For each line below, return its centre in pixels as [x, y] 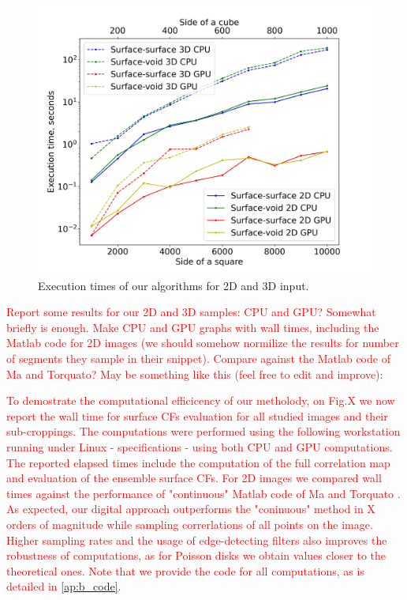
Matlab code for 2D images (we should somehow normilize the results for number [203, 343]
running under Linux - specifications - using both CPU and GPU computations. [200, 447]
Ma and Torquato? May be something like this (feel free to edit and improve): [195, 374]
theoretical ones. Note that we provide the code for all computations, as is [185, 570]
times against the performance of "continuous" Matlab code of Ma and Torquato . [203, 493]
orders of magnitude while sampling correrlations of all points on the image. [190, 525]
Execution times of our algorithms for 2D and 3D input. [174, 285]
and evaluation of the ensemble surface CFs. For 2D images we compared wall [194, 478]
